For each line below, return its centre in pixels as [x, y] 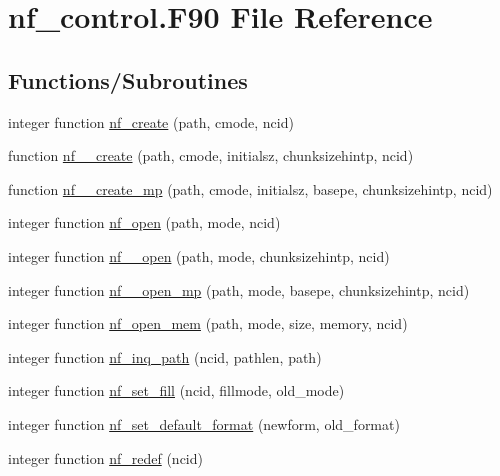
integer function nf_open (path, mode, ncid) [144, 222]
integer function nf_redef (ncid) [105, 457]
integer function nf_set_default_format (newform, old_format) [204, 423]
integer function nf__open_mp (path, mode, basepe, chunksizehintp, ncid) [239, 289]
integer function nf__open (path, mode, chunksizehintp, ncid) [199, 255]
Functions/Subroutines [128, 79]
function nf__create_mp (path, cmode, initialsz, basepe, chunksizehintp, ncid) [250, 188]
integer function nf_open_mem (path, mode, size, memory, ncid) [208, 323]
